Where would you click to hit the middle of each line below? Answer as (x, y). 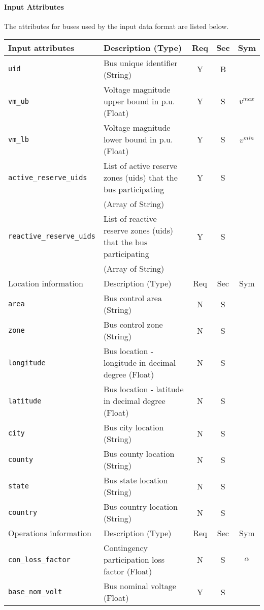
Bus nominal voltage (140, 586)
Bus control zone (133, 325)
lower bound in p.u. (138, 139)
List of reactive (130, 219)
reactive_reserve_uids (52, 236)
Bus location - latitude (143, 389)
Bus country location (141, 507)
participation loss (134, 560)
